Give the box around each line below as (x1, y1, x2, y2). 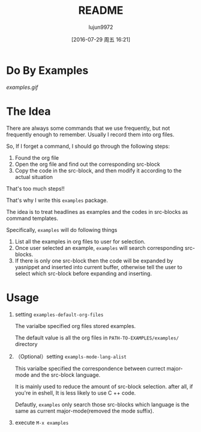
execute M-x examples (14, 419, 69, 426)
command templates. (6, 214, 59, 222)
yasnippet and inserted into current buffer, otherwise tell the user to (14, 263, 183, 270)
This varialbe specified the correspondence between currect (14, 365, 166, 372)
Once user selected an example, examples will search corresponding (14, 244, 184, 251)
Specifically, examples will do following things (6, 226, 118, 233)
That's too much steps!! (6, 184, 65, 192)
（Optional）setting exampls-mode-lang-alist (14, 353, 127, 360)
